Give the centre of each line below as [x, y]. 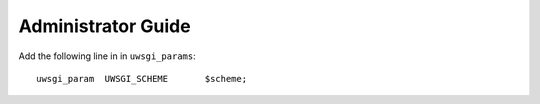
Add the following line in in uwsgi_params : [107, 56]
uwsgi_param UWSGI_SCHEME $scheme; [142, 78]
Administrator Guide [104, 26]
